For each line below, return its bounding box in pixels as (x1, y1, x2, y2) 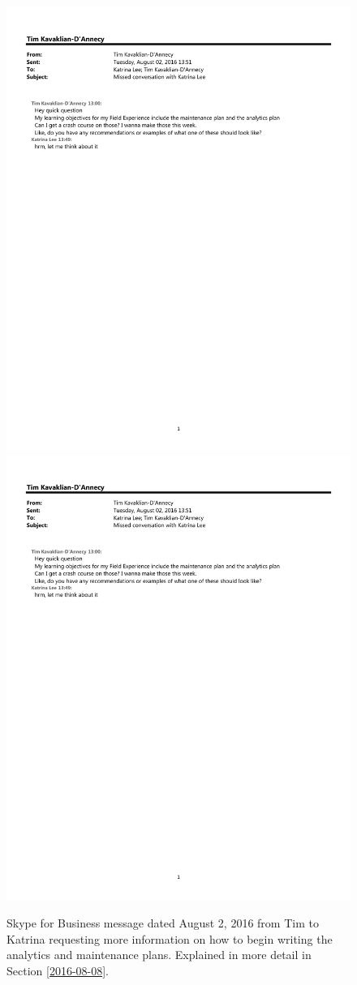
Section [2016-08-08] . (6, 961, 110, 979)
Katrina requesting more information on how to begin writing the (6, 930, 333, 947)
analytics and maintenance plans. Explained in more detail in (6, 946, 312, 963)
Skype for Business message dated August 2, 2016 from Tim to (6, 914, 319, 931)
